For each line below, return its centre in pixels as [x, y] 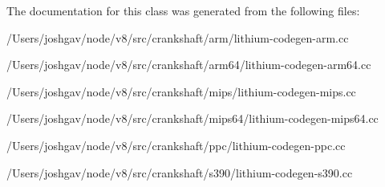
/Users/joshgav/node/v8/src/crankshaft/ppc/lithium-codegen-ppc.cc [176, 145]
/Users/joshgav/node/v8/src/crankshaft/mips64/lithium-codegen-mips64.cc [192, 118]
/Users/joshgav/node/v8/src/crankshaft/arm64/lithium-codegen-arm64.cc [189, 65]
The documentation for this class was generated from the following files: [183, 10]
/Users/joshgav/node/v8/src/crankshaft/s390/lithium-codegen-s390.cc [180, 172]
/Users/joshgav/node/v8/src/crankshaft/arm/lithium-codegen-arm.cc [178, 37]
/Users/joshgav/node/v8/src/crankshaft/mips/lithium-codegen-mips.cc [181, 91]
